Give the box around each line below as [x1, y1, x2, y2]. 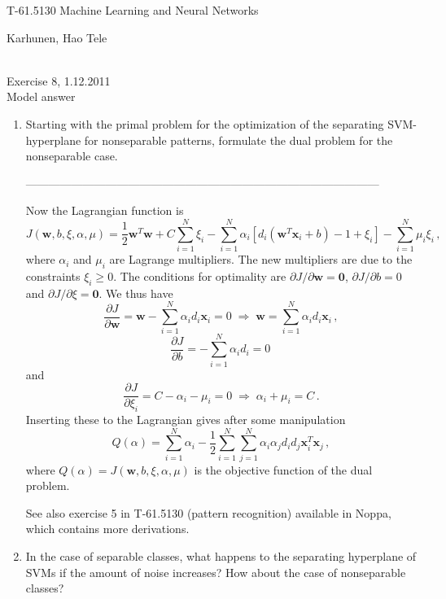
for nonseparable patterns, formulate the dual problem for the [84, 131, 393, 148]
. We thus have [98, 284, 173, 301]
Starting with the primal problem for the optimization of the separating [25, 115, 384, 132]
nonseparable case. [25, 147, 118, 164]
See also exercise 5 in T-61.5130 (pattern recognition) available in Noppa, [25, 504, 391, 521]
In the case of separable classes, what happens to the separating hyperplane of [25, 548, 417, 565]
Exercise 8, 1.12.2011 [7, 72, 111, 89]
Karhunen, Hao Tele [7, 28, 107, 46]
